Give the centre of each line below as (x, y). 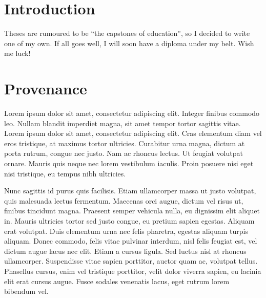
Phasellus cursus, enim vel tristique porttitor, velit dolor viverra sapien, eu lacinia (133, 271)
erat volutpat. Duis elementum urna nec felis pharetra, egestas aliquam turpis (126, 231)
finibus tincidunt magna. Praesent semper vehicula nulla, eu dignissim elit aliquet (132, 211)
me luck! (17, 53)
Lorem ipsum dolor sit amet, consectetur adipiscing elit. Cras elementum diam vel (133, 133)
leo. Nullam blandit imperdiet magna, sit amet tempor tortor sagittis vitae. (122, 123)
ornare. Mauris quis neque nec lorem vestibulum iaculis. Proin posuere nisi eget (129, 163)
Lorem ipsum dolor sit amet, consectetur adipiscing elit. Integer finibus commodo (132, 113)
